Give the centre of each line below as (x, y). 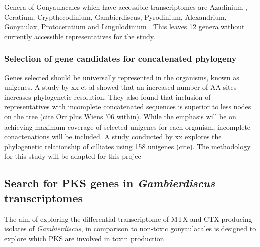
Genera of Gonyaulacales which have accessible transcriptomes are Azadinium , (126, 7)
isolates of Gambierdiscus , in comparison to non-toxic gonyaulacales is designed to (130, 229)
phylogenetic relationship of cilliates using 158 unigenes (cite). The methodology (127, 146)
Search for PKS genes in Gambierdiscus (110, 183)
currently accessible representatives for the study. (80, 36)
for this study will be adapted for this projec (73, 156)
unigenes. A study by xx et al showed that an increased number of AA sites (120, 87)
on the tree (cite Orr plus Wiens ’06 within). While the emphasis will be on (120, 116)
